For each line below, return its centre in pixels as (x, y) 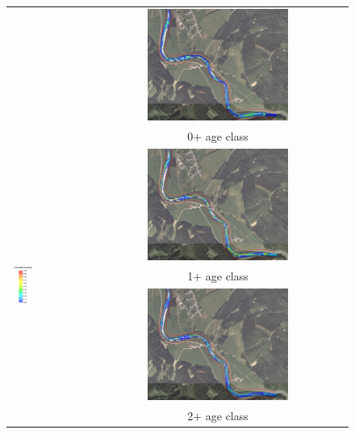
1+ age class (218, 276)
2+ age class (218, 416)
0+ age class (218, 135)
